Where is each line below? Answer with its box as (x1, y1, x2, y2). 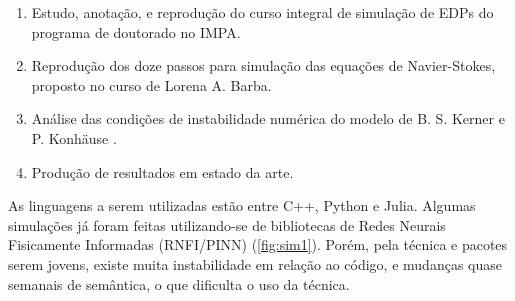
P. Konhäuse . (31, 127, 117, 148)
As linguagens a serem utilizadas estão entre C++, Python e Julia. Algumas (8, 195, 476, 216)
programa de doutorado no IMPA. (31, 21, 241, 42)
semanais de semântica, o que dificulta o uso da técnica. (8, 273, 350, 294)
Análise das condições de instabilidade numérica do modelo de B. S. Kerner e (31, 108, 505, 129)
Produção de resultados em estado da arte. (31, 161, 294, 182)
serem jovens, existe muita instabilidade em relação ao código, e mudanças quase (8, 253, 502, 274)
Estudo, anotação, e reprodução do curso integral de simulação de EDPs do (31, 2, 494, 22)
